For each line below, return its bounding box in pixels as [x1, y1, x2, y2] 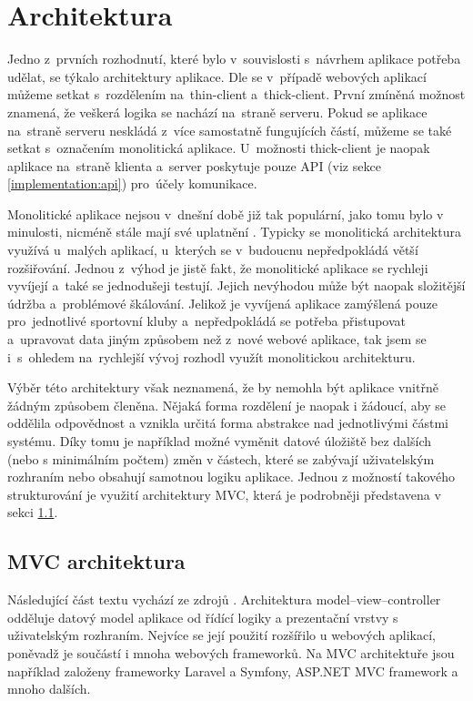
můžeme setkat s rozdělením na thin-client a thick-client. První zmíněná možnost [7, 85, 466, 104]
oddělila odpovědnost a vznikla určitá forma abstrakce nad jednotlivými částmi [7, 413, 448, 432]
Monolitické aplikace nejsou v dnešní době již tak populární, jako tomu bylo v [7, 204, 444, 223]
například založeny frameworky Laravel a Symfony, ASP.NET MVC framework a [7, 661, 458, 680]
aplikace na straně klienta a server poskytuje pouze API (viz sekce [7, 156, 381, 175]
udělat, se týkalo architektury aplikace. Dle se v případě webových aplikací [7, 66, 427, 86]
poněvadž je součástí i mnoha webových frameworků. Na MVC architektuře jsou [7, 643, 455, 662]
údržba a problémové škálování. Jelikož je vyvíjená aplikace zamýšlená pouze [7, 293, 438, 312]
